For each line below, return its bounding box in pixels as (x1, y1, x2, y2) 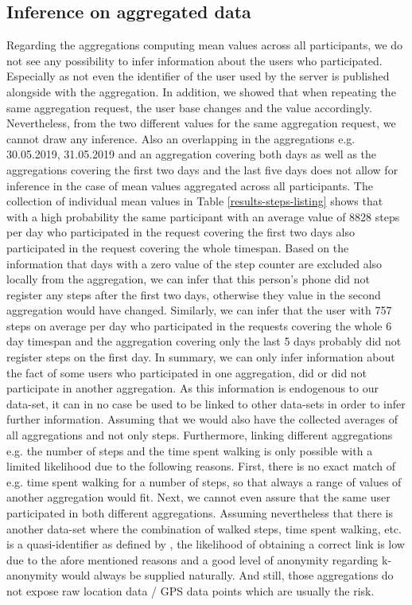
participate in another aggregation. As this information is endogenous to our (6, 380, 379, 396)
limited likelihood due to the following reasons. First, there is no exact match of (6, 458, 396, 474)
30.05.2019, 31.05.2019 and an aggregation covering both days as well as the (6, 146, 377, 162)
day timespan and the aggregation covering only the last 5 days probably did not (6, 333, 402, 349)
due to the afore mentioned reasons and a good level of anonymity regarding (6, 551, 379, 568)
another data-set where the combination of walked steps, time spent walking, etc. (6, 520, 402, 537)
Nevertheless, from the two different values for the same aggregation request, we (6, 115, 396, 131)
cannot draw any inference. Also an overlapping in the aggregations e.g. (6, 130, 356, 146)
